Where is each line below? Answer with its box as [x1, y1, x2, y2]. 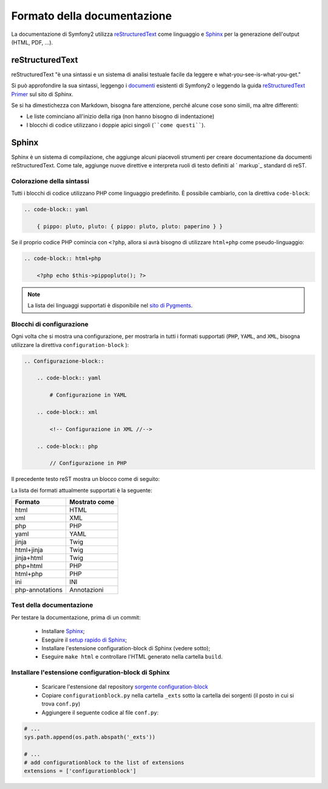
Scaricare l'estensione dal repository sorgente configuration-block [41, 683, 208, 690]
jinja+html [15, 554, 43, 563]
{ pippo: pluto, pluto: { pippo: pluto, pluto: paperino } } [36, 223, 223, 230]
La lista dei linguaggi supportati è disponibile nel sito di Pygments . [27, 302, 193, 309]
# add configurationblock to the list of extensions [24, 759, 185, 766]
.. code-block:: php [36, 443, 98, 450]
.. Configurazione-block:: [24, 357, 104, 365]
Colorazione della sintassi [11, 177, 89, 185]
